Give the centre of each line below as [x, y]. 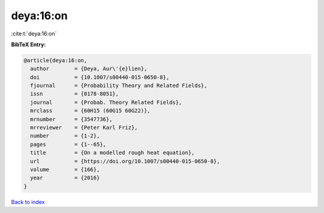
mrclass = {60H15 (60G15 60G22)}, [90, 111]
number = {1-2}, [65, 136]
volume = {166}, [65, 169]
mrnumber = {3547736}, [71, 119]
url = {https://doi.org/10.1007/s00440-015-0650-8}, [125, 161]
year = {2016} [65, 178]
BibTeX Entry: [28, 44]
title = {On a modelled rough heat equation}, [112, 153]
